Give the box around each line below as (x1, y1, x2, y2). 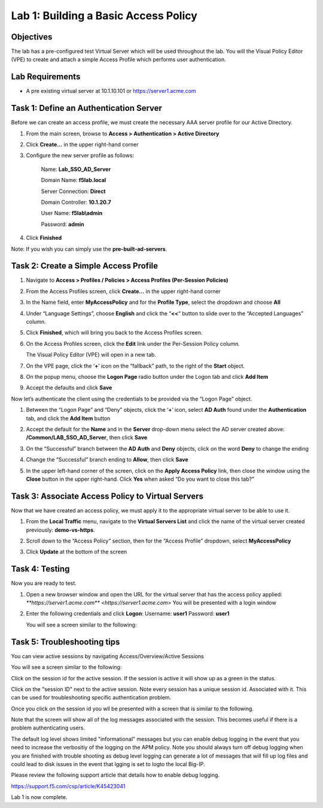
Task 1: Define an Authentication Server (11, 103, 163, 113)
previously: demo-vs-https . (26, 526, 95, 533)
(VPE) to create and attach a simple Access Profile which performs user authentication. (11, 56, 227, 63)
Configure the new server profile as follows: (26, 152, 135, 159)
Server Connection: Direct (41, 188, 106, 195)
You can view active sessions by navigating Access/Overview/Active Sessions (11, 652, 205, 659)
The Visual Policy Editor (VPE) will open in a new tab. (26, 351, 157, 358)
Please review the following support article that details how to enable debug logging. (11, 771, 220, 779)
